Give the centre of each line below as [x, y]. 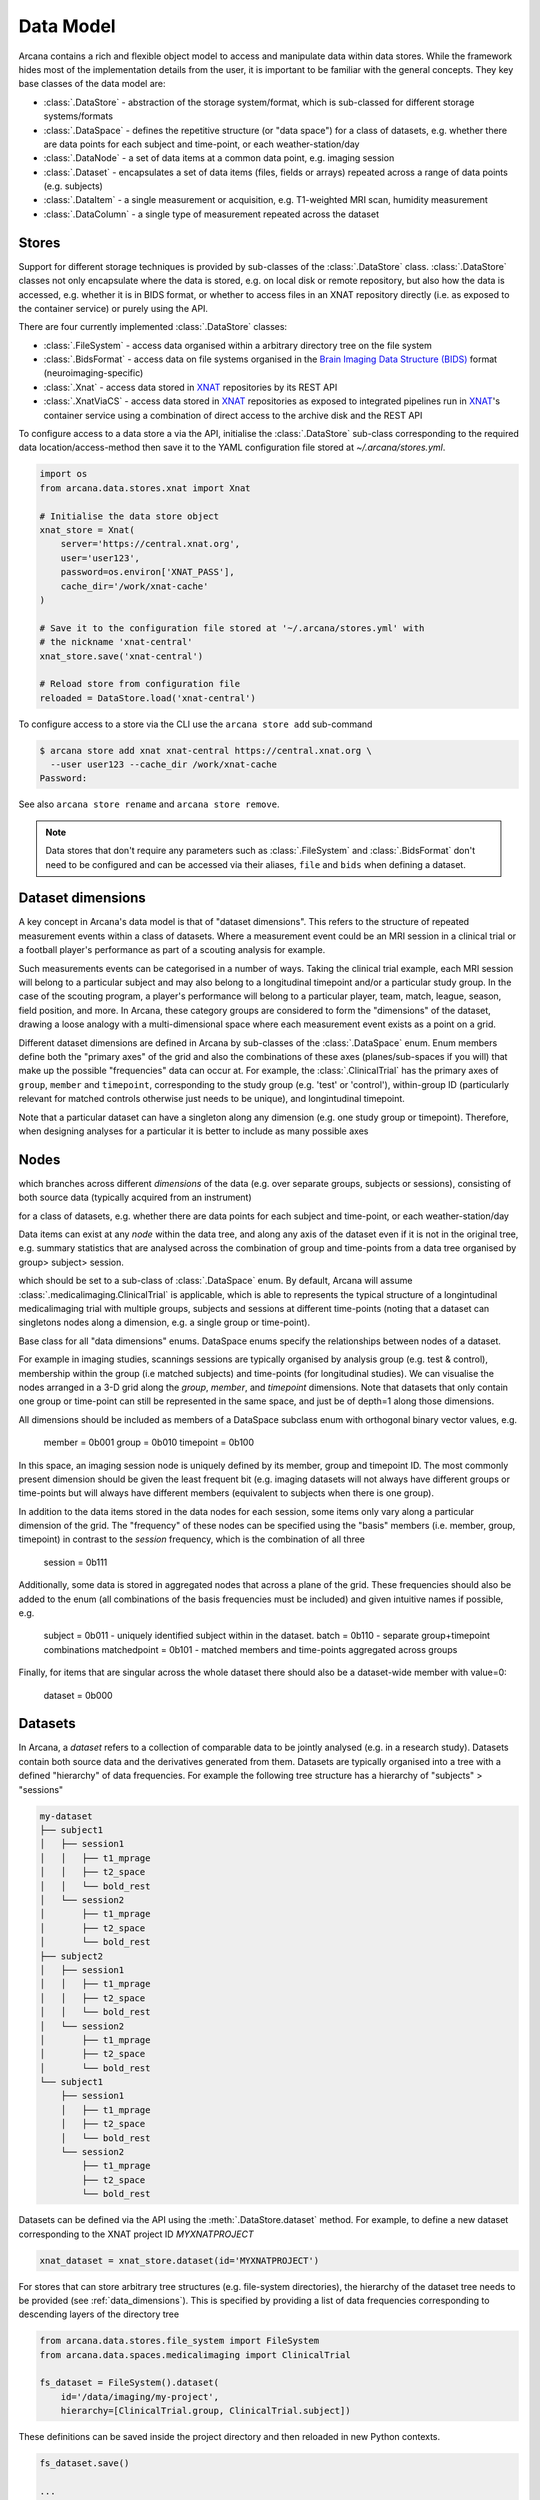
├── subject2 [71, 1956]
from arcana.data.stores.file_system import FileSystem [179, 2341]
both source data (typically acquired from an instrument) [135, 1197]
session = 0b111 [75, 1562]
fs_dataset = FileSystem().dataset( [129, 2383]
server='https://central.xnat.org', [150, 544]
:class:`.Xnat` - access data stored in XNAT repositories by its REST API [190, 387]
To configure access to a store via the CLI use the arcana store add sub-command [195, 724]
